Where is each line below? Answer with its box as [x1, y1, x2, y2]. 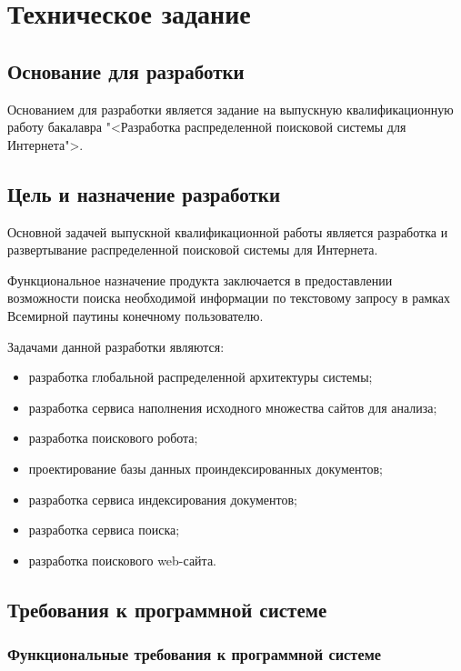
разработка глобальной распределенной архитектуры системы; [28, 367, 373, 386]
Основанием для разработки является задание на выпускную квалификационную [7, 99, 454, 118]
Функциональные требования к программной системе [7, 642, 382, 665]
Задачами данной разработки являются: [7, 336, 225, 356]
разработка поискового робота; [28, 428, 198, 447]
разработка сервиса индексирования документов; [28, 489, 297, 508]
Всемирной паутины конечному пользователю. [7, 305, 264, 325]
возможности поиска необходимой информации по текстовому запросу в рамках [7, 288, 451, 307]
